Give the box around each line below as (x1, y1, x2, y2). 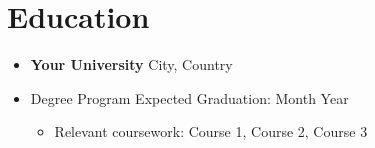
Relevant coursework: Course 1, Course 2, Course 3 (54, 121, 368, 142)
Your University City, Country (30, 54, 233, 75)
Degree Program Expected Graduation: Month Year (30, 87, 349, 108)
